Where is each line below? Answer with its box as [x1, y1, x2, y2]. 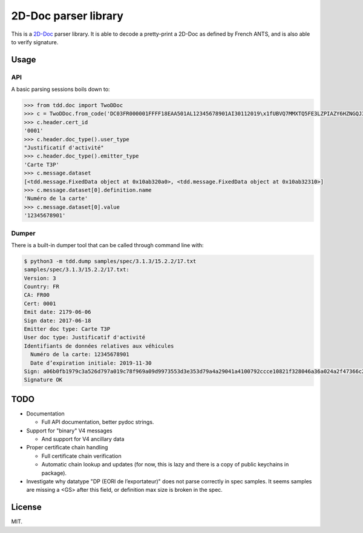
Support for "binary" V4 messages [26, 427, 113, 434]
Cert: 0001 [24, 300, 56, 307]
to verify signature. [11, 38, 59, 45]
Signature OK [24, 376, 63, 383]
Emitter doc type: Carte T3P [24, 326, 111, 333]
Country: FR [24, 283, 60, 290]
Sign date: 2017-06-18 [24, 317, 91, 324]
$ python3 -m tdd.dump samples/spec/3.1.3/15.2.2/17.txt [24, 257, 197, 265]
